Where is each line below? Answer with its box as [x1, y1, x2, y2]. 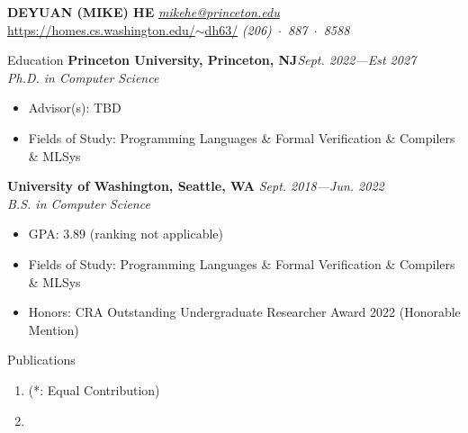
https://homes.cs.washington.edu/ [7, 20, 195, 39]
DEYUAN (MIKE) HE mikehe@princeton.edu [7, 3, 280, 21]
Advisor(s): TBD [28, 98, 121, 117]
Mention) [28, 320, 79, 338]
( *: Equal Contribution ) [28, 380, 160, 399]
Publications [7, 350, 76, 369]
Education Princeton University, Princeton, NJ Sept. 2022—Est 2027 [7, 50, 417, 69]
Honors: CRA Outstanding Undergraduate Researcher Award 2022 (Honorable [28, 302, 461, 321]
